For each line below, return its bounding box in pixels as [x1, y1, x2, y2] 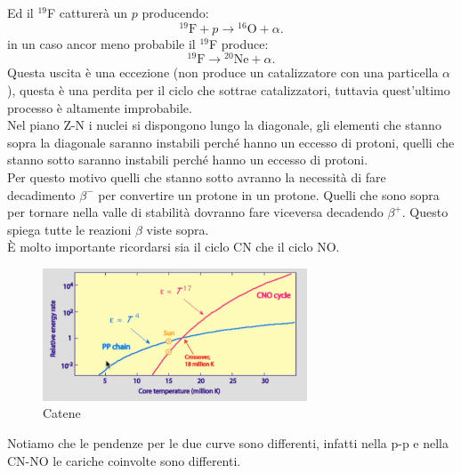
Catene [43, 404, 81, 422]
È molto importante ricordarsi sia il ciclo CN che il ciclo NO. [7, 237, 340, 256]
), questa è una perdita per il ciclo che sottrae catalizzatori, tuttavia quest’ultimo [7, 80, 450, 99]
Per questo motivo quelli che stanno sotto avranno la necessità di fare [7, 167, 386, 186]
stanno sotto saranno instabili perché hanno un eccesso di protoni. [7, 150, 368, 169]
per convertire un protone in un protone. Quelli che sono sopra [98, 185, 440, 204]
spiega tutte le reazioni [7, 220, 132, 238]
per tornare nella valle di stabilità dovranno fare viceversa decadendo [7, 203, 384, 221]
